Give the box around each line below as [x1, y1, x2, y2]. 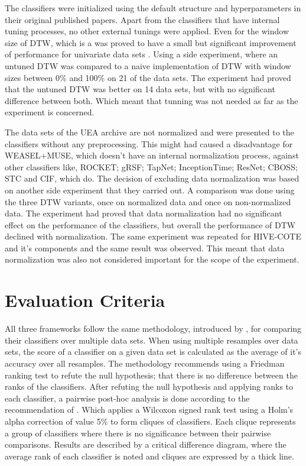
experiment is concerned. [5, 106, 95, 118]
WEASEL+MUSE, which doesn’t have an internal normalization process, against [5, 149, 299, 161]
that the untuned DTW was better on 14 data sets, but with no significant [5, 83, 275, 95]
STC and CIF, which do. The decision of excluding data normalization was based [5, 172, 300, 185]
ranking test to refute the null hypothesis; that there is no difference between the [5, 368, 298, 381]
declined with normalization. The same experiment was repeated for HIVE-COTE [5, 230, 301, 242]
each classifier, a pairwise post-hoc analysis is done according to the [5, 391, 250, 404]
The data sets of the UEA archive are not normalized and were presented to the [5, 125, 294, 138]
